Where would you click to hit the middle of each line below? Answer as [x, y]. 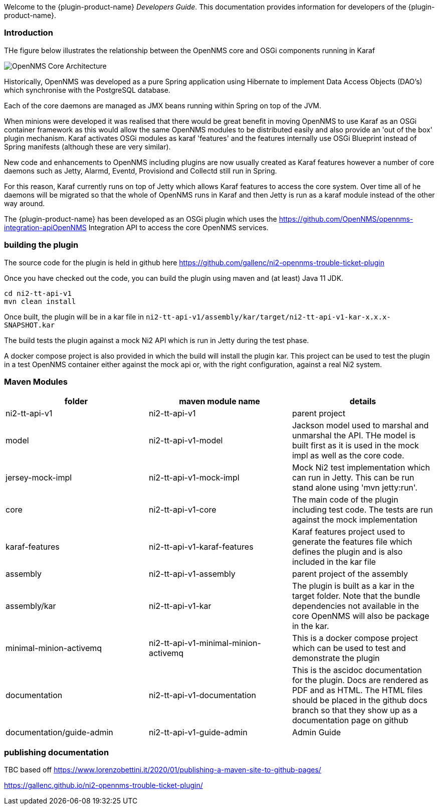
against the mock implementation [355, 520]
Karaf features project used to [349, 532]
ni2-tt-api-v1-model [186, 441]
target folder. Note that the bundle [356, 596]
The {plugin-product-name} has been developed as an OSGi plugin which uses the [141, 219]
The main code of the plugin [345, 500]
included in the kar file [334, 562]
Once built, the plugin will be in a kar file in [74, 316]
